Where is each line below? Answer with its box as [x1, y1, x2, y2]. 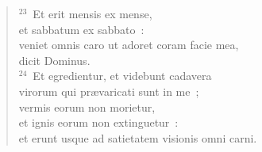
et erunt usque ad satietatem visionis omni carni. [18, 129, 257, 146]
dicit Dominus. [18, 51, 91, 68]
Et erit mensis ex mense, [33, 6, 152, 21]
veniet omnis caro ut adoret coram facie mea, [18, 36, 239, 53]
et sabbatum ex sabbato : [18, 21, 144, 37]
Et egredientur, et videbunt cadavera [33, 67, 212, 84]
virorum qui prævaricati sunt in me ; [18, 82, 199, 99]
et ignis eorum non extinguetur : [18, 114, 179, 131]
